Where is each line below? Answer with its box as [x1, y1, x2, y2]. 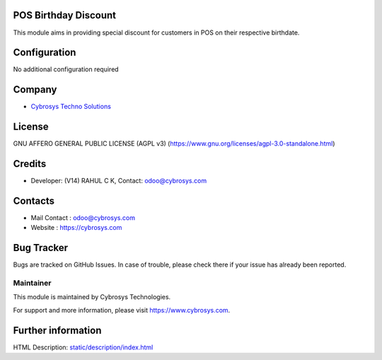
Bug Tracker [13, 242, 69, 254]
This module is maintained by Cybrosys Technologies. [13, 293, 171, 301]
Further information [13, 324, 102, 336]
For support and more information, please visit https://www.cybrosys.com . [13, 306, 231, 314]
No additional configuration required [13, 65, 120, 74]
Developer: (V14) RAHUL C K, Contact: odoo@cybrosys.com [30, 177, 207, 185]
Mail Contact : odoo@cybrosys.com [30, 214, 136, 222]
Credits [13, 158, 47, 170]
